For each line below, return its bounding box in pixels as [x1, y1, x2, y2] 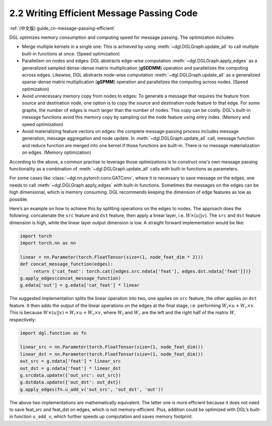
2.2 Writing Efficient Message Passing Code [9, 8, 198, 19]
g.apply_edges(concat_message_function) [20, 275, 121, 281]
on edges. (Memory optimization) [22, 149, 92, 156]
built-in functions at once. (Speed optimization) [22, 50, 120, 56]
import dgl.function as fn [20, 330, 87, 336]
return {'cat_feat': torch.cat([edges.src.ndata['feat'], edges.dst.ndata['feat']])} [33, 268, 251, 274]
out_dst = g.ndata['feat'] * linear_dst [20, 366, 121, 371]
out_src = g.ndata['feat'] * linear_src [20, 358, 121, 364]
